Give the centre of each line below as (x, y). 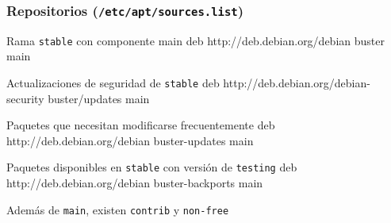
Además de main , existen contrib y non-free (118, 209)
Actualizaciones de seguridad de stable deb (113, 83)
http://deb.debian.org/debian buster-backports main (135, 183)
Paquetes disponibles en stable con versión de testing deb (152, 167)
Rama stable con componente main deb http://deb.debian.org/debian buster (195, 40)
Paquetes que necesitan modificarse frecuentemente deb (141, 125)
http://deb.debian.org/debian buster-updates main (130, 140)
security (25, 98)
